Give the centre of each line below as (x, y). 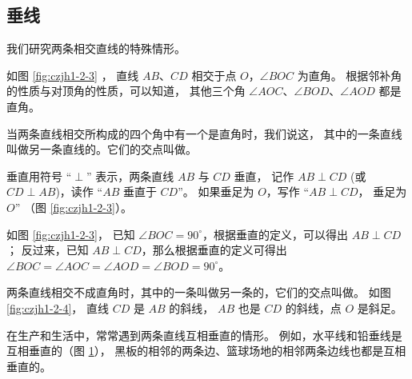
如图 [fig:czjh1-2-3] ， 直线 (73, 75)
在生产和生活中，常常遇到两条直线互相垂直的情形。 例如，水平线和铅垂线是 (204, 335)
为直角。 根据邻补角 (350, 75)
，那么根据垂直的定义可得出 (214, 250)
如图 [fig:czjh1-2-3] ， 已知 (71, 234)
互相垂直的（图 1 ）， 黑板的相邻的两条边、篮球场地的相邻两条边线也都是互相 (206, 351)
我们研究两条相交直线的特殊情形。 (96, 48)
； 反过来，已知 (48, 250)
